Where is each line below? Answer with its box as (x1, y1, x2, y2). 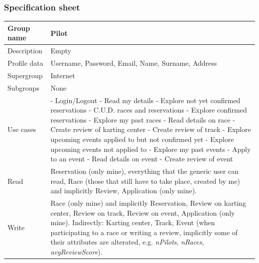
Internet (50, 70, 75, 80)
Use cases (7, 124, 36, 134)
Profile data (7, 58, 43, 68)
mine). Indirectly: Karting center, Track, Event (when (50, 217, 215, 228)
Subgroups (7, 82, 39, 93)
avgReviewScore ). (50, 246, 103, 257)
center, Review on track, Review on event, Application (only (50, 207, 235, 218)
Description (7, 45, 42, 56)
